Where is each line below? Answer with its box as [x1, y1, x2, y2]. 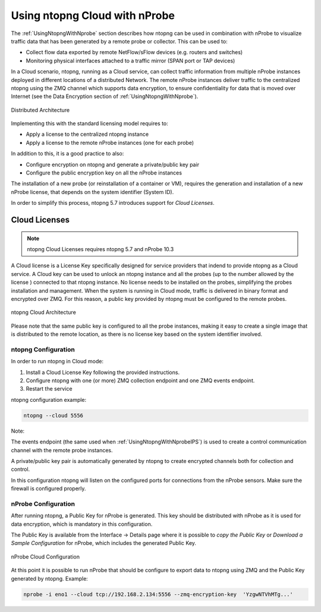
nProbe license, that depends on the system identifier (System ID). [11, 188, 174, 195]
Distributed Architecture [11, 106, 70, 113]
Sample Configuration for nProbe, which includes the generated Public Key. [11, 540, 196, 547]
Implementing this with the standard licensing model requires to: [11, 120, 169, 127]
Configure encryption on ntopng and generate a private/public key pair [26, 161, 199, 168]
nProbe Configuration [11, 499, 75, 508]
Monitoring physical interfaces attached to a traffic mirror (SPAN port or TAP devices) [26, 57, 235, 64]
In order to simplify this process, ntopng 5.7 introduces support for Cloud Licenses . [11, 199, 215, 207]
